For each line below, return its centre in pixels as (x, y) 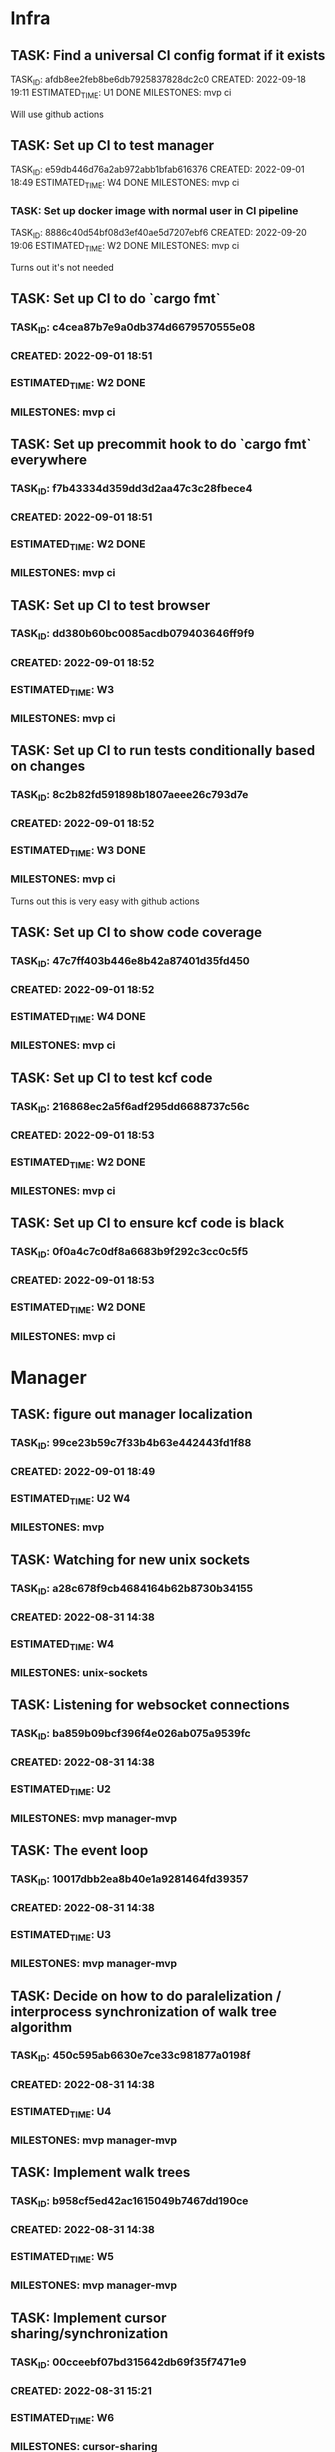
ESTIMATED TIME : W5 (62, 2258)
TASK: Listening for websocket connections (150, 1705)
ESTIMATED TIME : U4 (61, 2112)
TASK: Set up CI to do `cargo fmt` (115, 298)
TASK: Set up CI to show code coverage (136, 932)
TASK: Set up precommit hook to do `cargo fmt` (161, 443)
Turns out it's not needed (62, 267)
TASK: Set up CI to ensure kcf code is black (147, 1223)
